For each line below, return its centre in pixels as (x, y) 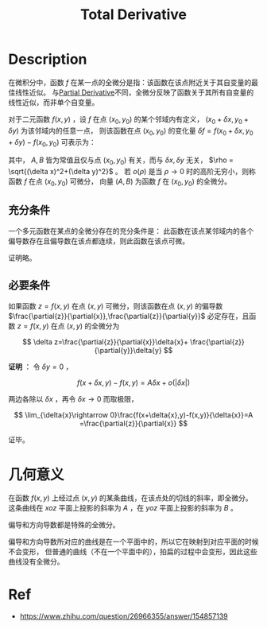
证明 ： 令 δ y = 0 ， (41, 367)
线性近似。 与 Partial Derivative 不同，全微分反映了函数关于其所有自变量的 (134, 92)
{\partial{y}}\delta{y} (128, 350)
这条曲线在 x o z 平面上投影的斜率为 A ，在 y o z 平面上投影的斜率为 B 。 (123, 508)
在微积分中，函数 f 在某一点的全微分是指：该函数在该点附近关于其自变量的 (130, 82)
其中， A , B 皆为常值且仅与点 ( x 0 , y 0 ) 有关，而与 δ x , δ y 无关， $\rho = (121, 161)
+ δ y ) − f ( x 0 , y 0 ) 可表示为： (52, 143)
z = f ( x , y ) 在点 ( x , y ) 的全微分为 (68, 326)
